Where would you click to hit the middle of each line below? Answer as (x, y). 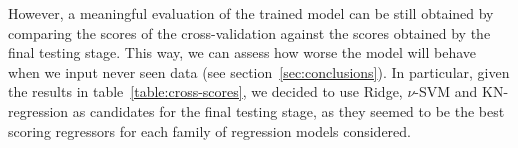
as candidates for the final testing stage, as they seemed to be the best (288, 110)
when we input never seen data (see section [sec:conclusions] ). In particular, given (259, 71)
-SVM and (446, 91)
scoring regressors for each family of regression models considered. (210, 130)
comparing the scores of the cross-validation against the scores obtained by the (249, 32)
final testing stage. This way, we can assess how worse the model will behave (242, 52)
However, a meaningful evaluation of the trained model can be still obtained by (251, 13)
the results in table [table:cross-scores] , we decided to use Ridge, (205, 91)
